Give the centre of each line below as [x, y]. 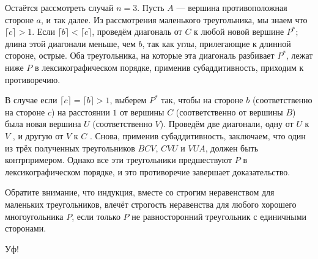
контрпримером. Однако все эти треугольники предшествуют [119, 160]
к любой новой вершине [239, 31]
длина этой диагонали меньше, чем [70, 43]
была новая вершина [43, 124]
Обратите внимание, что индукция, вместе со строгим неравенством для [140, 192]
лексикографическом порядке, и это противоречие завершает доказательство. [148, 171]
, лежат [300, 55]
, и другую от [38, 135]
